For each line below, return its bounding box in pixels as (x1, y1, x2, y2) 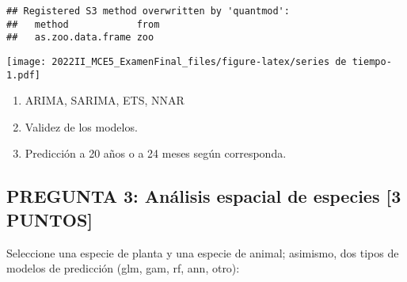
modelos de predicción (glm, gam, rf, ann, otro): (6, 260, 240, 276)
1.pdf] (6, 69, 40, 81)
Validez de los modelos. (25, 118, 138, 135)
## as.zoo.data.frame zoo (6, 32, 154, 44)
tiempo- (352, 55, 392, 67)
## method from (6, 18, 160, 30)
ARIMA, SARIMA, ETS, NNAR (25, 92, 184, 109)
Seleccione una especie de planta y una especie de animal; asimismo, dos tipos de (6, 244, 399, 261)
